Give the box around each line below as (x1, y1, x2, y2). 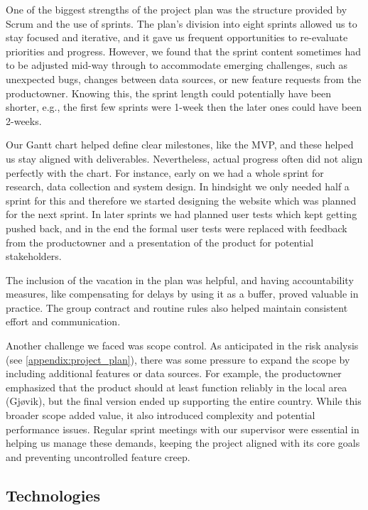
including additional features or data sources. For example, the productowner (6, 366, 342, 381)
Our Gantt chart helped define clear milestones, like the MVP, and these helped (6, 137, 354, 152)
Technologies (6, 484, 100, 506)
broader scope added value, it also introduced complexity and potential (6, 408, 315, 423)
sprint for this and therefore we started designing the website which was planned (6, 192, 357, 207)
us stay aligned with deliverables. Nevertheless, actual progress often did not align (6, 151, 363, 166)
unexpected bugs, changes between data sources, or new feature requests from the (6, 71, 362, 86)
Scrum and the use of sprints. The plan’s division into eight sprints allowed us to (6, 16, 357, 31)
